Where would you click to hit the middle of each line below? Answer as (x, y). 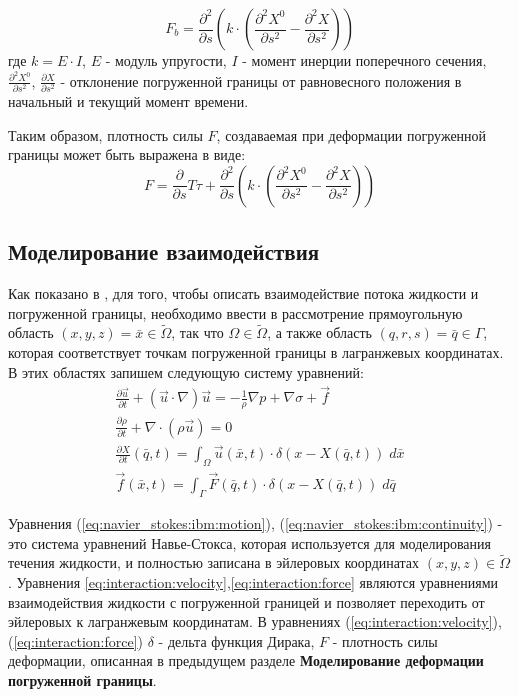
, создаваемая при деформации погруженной (351, 134)
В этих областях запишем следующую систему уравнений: (186, 371)
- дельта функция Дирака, (236, 640)
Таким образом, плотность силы (105, 134)
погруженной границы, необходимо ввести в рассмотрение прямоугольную (235, 312)
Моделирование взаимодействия (164, 251)
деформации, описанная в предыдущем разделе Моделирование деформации (246, 660)
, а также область (319, 332)
